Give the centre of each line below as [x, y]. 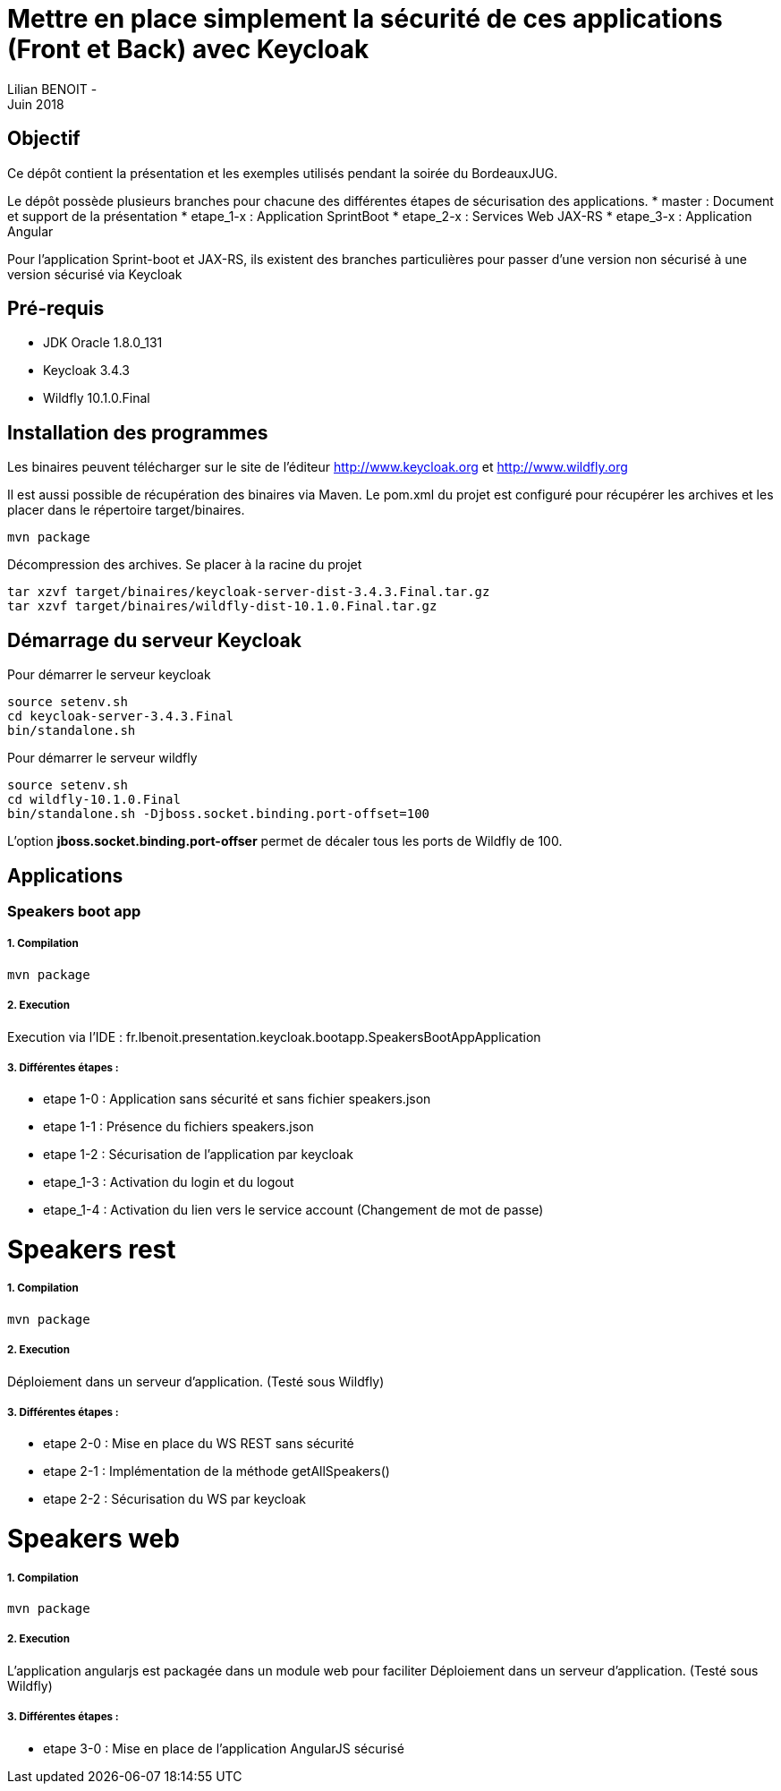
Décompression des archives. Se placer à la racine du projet [185, 565]
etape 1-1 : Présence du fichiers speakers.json [178, 1127]
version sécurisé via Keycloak [95, 274]
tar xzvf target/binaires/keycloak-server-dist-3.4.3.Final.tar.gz [249, 592]
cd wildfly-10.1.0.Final [94, 800]
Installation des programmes [138, 432]
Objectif [44, 139]
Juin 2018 [36, 104]
